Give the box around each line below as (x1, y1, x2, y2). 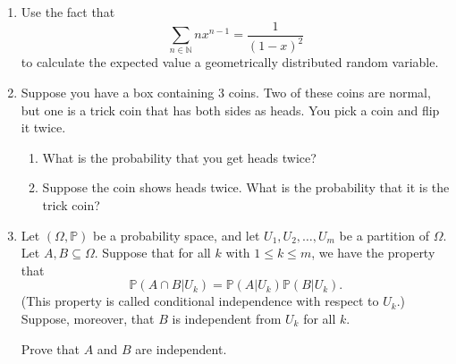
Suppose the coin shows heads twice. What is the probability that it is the (42, 178, 450, 197)
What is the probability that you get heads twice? (42, 148, 317, 166)
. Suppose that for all (94, 243, 211, 262)
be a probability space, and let (93, 225, 260, 244)
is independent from (172, 309, 282, 327)
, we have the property (311, 243, 435, 262)
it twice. (21, 118, 66, 137)
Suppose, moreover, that (21, 309, 155, 327)
